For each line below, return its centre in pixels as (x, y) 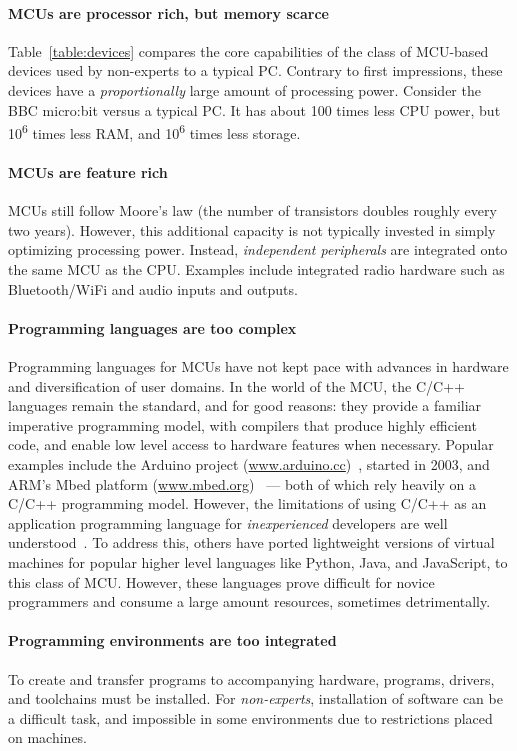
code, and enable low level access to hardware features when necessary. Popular (251, 444)
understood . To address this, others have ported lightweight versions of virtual (251, 542)
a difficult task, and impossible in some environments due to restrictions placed (250, 717)
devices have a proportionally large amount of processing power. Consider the (244, 89)
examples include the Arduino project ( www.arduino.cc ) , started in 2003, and (249, 463)
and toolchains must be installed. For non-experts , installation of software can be (255, 698)
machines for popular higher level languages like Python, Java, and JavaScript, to (258, 561)
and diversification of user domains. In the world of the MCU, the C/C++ (236, 385)
